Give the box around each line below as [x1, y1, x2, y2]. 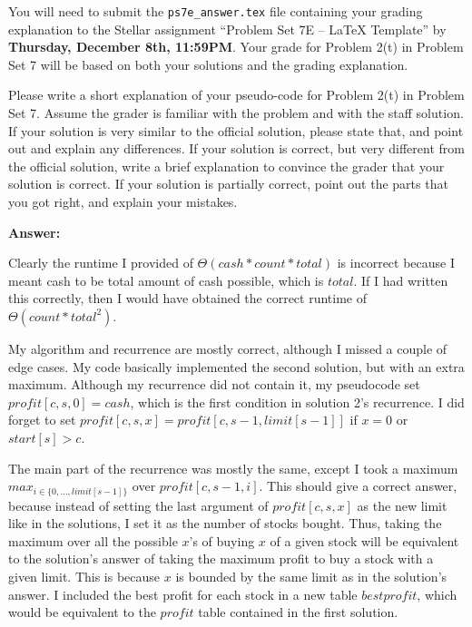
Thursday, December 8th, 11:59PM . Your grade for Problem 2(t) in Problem [8, 37, 464, 56]
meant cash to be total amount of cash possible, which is [8, 270, 324, 289]
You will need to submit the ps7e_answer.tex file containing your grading [8, 2, 423, 20]
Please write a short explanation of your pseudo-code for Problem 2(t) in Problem [8, 85, 465, 104]
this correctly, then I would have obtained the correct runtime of [8, 289, 367, 308]
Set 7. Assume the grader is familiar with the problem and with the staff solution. [8, 103, 464, 122]
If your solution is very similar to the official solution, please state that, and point [8, 121, 464, 140]
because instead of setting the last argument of [8, 495, 269, 514]
